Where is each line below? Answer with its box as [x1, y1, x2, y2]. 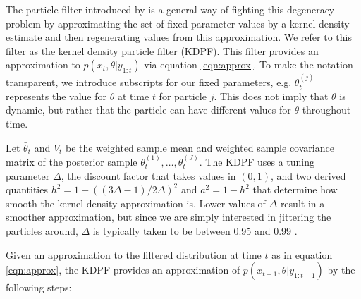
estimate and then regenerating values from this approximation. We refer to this [6, 30, 352, 44]
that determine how [252, 182, 338, 197]
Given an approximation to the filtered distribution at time [6, 247, 262, 262]
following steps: [6, 280, 72, 295]
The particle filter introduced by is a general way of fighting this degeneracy [6, 2, 335, 16]
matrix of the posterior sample [6, 154, 137, 169]
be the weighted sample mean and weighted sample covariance [66, 140, 334, 154]
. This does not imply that [214, 88, 329, 103]
